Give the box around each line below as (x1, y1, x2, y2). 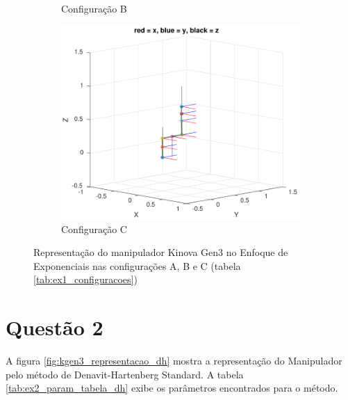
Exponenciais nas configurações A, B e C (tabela (33, 258, 241, 273)
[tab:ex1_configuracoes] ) (33, 272, 138, 287)
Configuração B (61, 1, 127, 15)
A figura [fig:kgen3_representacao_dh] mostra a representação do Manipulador (6, 353, 342, 368)
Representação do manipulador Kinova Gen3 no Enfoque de (33, 245, 288, 259)
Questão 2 (6, 313, 103, 342)
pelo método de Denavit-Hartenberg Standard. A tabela (6, 367, 244, 381)
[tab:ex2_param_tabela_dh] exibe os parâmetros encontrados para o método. (6, 381, 338, 395)
